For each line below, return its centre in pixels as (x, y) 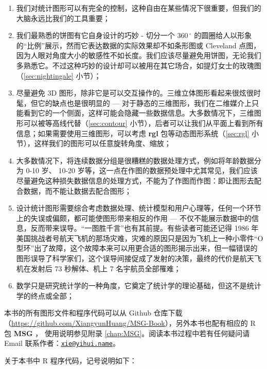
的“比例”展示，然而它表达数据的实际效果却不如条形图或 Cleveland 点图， (138, 45)
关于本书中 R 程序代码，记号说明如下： (70, 360)
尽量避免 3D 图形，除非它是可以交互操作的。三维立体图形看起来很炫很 (135, 93)
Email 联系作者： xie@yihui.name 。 (62, 343)
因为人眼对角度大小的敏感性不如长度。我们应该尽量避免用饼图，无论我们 (139, 55)
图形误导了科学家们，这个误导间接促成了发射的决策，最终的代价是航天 (135, 258)
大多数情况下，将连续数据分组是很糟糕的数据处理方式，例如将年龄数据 (135, 160)
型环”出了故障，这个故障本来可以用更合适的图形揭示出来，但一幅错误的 (137, 248)
